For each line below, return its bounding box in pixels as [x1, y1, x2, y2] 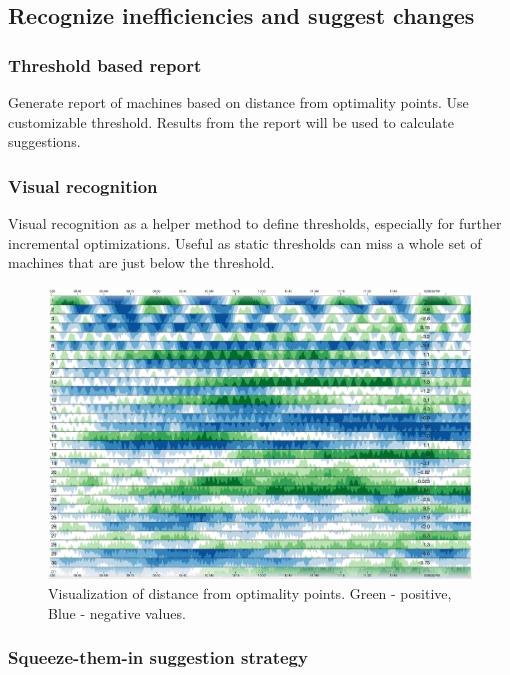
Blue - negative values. [48, 602, 186, 623]
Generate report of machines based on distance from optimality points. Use [8, 92, 469, 112]
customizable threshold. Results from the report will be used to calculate [8, 111, 454, 132]
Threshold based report [8, 52, 202, 77]
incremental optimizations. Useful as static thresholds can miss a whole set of [8, 232, 482, 253]
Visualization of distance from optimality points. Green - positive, [48, 582, 452, 603]
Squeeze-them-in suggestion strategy [8, 645, 308, 670]
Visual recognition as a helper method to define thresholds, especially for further [8, 213, 502, 233]
